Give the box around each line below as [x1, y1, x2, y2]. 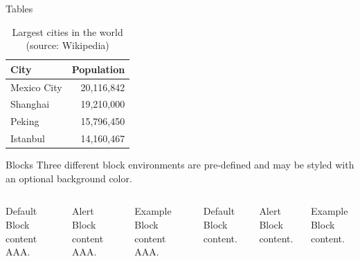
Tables [6, 1, 33, 15]
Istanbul [10, 131, 45, 146]
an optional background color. [6, 171, 132, 185]
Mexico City [10, 79, 62, 94]
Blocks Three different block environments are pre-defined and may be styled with [6, 157, 354, 172]
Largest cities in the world [12, 24, 123, 39]
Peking [10, 114, 39, 128]
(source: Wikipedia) [26, 38, 109, 52]
